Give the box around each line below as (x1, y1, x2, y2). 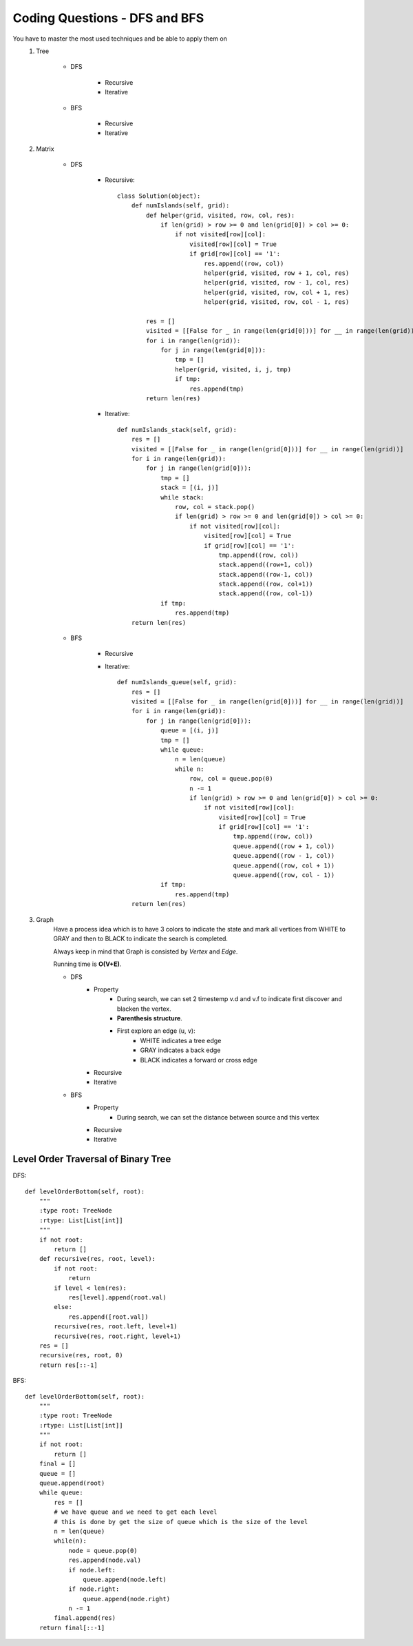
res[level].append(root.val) (68, 1293, 167, 1302)
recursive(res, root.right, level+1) (54, 1332, 182, 1340)
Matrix (36, 145, 54, 153)
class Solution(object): (117, 192, 201, 200)
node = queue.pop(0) (68, 1547, 138, 1554)
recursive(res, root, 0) (39, 1351, 123, 1359)
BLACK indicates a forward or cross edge (140, 1056, 257, 1064)
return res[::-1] (39, 1361, 98, 1369)
